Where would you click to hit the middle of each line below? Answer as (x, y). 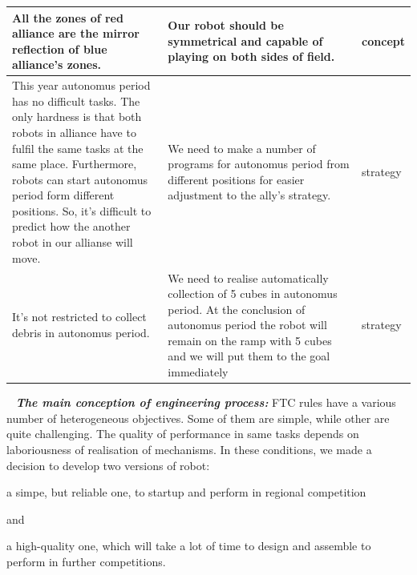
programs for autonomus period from (259, 164)
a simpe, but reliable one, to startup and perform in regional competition (186, 492)
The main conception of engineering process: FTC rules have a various (206, 402)
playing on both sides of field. (251, 56)
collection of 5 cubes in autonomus (253, 294)
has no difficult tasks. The (76, 101)
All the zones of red (68, 17)
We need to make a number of (242, 148)
